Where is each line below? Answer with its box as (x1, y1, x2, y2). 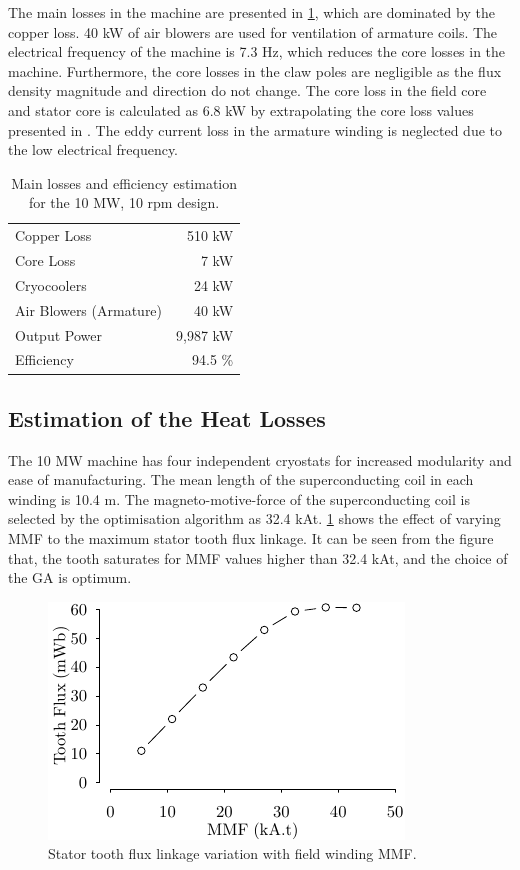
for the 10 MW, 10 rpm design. (28, 192, 220, 213)
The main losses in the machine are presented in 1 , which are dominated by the (8, 2, 495, 22)
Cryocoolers (15, 274, 87, 295)
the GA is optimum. (8, 567, 132, 588)
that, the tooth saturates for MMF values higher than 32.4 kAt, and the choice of (8, 547, 508, 568)
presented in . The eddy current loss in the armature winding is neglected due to (8, 119, 502, 140)
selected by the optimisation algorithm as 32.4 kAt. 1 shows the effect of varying (8, 508, 501, 529)
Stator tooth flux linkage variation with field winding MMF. (48, 843, 417, 864)
